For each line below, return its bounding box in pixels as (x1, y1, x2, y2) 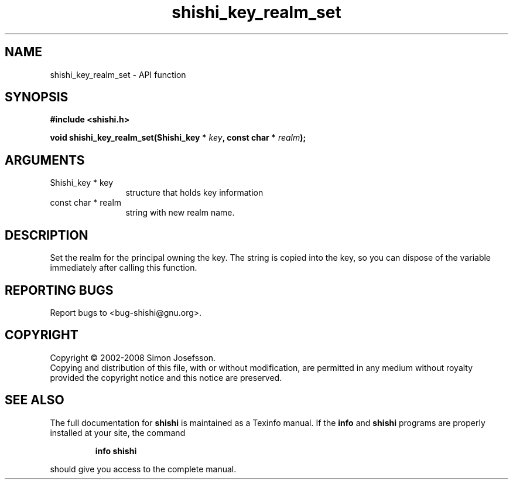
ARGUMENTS (5, 152, 85, 168)
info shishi (95, 445, 137, 456)
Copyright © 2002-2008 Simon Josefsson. (50, 352, 216, 363)
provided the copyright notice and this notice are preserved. (50, 372, 282, 383)
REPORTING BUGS (5, 282, 114, 298)
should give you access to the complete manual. (50, 463, 237, 474)
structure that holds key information (125, 188, 264, 198)
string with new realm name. (125, 207, 235, 218)
